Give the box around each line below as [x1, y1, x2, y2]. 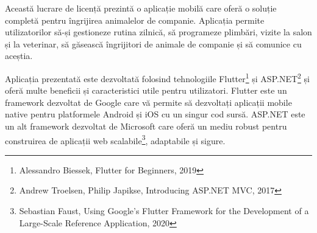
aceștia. [5, 49, 33, 62]
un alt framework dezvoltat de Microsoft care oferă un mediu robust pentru [5, 120, 287, 132]
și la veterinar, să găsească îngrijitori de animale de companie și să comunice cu [5, 37, 302, 50]
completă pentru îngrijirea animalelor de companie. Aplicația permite [5, 13, 265, 26]
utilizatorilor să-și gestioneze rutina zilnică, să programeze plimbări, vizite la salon [5, 26, 312, 38]
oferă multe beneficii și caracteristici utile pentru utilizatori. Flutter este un [5, 84, 287, 97]
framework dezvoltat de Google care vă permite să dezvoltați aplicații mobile [5, 96, 292, 108]
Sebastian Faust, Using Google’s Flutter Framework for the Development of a [19, 204, 309, 217]
